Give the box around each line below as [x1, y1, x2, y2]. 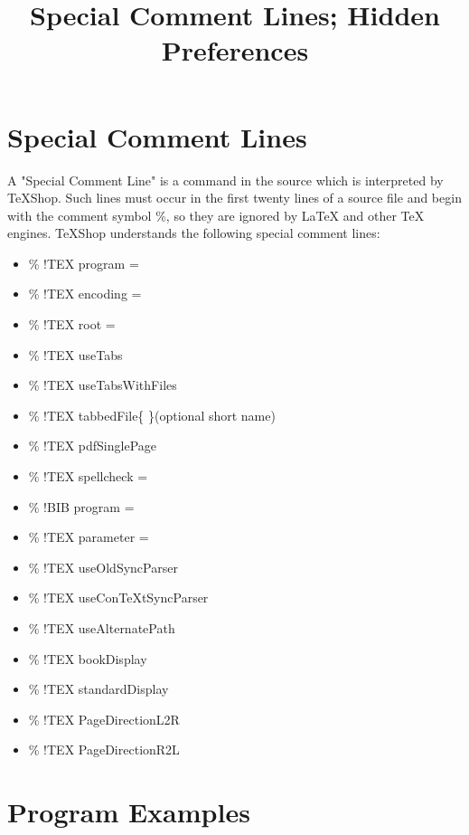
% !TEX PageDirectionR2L [28, 740, 180, 759]
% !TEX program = [28, 253, 139, 272]
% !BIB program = [28, 497, 135, 516]
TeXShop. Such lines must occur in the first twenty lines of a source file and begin [7, 188, 462, 207]
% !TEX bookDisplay [28, 649, 147, 668]
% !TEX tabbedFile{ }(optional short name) [28, 405, 276, 424]
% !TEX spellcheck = [28, 467, 148, 486]
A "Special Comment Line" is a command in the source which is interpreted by [7, 170, 444, 189]
